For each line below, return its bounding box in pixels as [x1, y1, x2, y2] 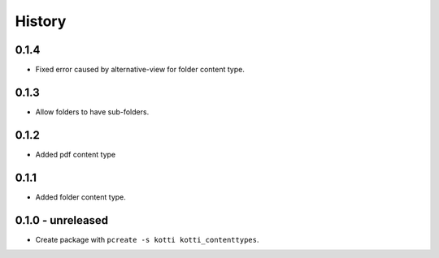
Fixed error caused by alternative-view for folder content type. [35, 65, 246, 75]
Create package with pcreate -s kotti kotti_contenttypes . [35, 234, 259, 244]
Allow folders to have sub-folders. [35, 106, 150, 117]
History [15, 12, 67, 30]
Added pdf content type [35, 149, 116, 159]
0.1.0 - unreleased [15, 213, 109, 227]
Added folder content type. [35, 191, 126, 202]
